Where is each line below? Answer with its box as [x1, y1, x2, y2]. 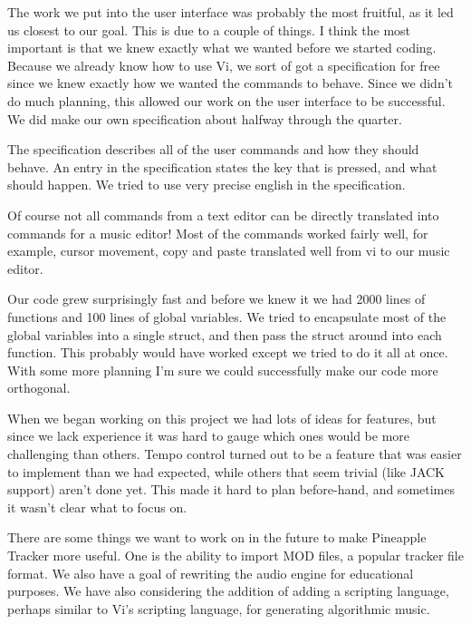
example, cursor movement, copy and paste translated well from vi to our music [7, 241, 450, 260]
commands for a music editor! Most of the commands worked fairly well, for [7, 223, 428, 242]
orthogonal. [7, 378, 71, 397]
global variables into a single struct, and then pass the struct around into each [7, 325, 442, 344]
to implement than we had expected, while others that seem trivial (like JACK [7, 462, 445, 481]
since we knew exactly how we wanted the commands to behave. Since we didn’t [7, 73, 454, 93]
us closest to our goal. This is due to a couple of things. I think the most [7, 20, 411, 39]
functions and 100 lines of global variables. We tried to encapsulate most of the [7, 307, 447, 326]
